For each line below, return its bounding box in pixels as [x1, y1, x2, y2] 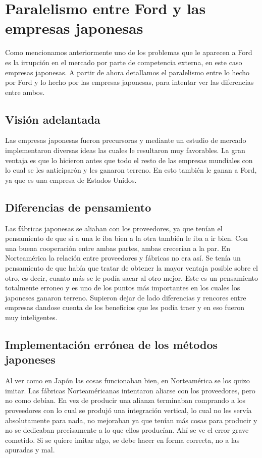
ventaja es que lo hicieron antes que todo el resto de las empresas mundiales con [5, 155, 253, 165]
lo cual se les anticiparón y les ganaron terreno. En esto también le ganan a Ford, [5, 165, 257, 175]
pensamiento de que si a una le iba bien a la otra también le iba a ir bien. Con [5, 233, 248, 243]
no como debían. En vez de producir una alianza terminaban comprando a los [5, 395, 246, 405]
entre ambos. [5, 86, 45, 97]
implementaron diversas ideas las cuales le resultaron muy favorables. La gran [5, 145, 245, 156]
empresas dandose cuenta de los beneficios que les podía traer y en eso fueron [5, 302, 244, 313]
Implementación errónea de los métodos [5, 336, 218, 352]
